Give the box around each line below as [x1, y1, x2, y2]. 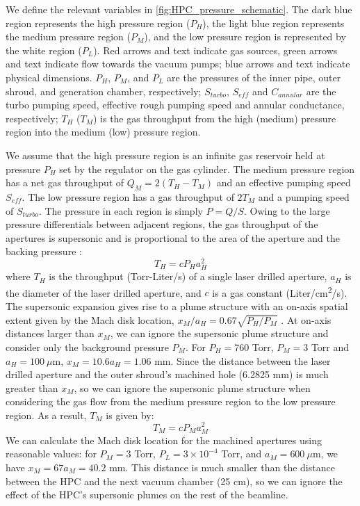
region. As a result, [6, 407, 87, 422]
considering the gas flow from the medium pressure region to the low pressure [6, 394, 336, 409]
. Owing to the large [243, 203, 330, 218]
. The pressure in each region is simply [38, 203, 203, 218]
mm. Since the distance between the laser [154, 353, 331, 368]
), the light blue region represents [202, 15, 345, 30]
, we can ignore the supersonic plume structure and [110, 326, 329, 341]
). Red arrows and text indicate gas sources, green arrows [93, 42, 338, 57]
